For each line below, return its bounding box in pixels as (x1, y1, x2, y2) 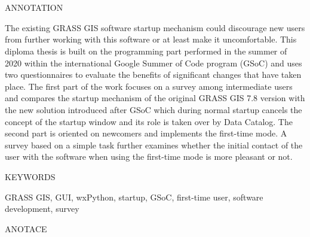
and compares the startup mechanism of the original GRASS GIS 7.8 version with (5, 92, 305, 104)
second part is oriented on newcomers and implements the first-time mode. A (5, 127, 287, 139)
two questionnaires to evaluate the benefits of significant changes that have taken (5, 68, 302, 81)
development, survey (5, 202, 79, 215)
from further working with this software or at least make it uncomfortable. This (5, 33, 297, 45)
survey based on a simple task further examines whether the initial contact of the (5, 138, 303, 151)
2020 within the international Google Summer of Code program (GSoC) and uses (5, 56, 302, 69)
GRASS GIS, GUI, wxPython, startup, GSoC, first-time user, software (5, 190, 263, 203)
